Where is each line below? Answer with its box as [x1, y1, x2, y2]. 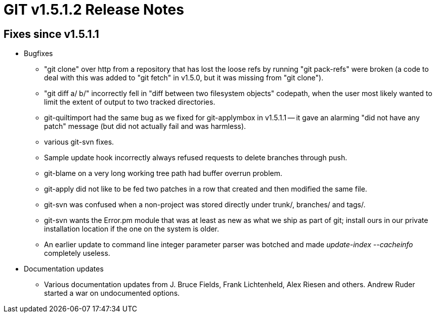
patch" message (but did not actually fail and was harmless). [44, 122, 246, 131]
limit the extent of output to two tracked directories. [44, 98, 215, 107]
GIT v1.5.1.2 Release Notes [4, 1, 184, 18]
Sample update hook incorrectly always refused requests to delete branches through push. [44, 153, 347, 162]
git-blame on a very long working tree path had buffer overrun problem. [44, 169, 282, 178]
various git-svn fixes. [44, 138, 114, 147]
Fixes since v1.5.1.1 [4, 27, 99, 40]
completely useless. [44, 249, 110, 258]
